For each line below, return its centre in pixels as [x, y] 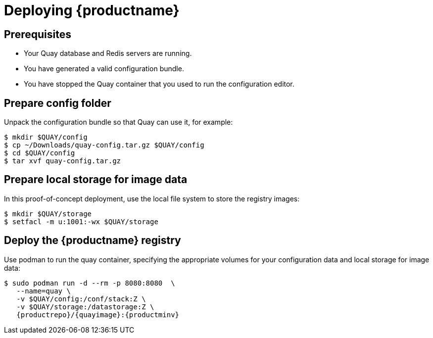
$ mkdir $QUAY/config [46, 137]
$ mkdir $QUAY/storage [48, 214]
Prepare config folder [58, 103]
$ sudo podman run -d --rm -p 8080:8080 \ [90, 283]
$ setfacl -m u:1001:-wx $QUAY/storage [81, 221]
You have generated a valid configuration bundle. [104, 69]
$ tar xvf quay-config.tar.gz [63, 161]
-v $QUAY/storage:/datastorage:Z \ [85, 307]
